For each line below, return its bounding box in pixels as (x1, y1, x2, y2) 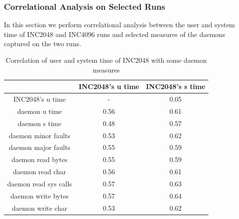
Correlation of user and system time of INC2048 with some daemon (5, 55, 207, 65)
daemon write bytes (10, 190, 69, 201)
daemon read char (13, 166, 67, 177)
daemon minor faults (9, 130, 70, 140)
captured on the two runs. (4, 38, 81, 49)
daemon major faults (9, 142, 70, 152)
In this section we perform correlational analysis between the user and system (4, 19, 235, 30)
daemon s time (17, 118, 62, 128)
